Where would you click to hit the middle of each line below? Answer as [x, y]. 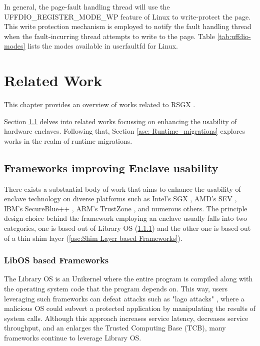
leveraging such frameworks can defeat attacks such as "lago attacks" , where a [124, 298]
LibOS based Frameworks [56, 260]
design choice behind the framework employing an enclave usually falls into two [126, 218]
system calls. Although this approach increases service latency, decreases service [126, 318]
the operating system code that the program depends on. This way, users [116, 289]
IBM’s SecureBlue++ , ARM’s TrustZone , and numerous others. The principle [126, 208]
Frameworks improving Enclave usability [111, 167]
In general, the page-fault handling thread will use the [87, 7]
